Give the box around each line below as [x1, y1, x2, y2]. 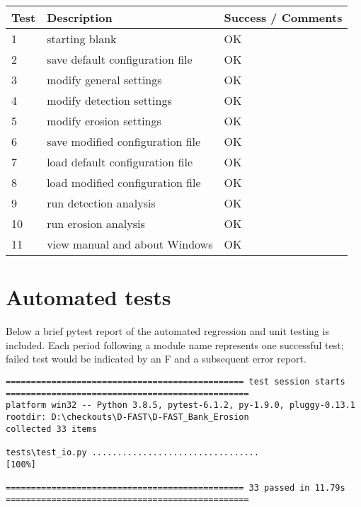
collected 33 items [6, 423, 97, 434]
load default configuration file [47, 154, 193, 170]
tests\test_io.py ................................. [6, 447, 259, 457]
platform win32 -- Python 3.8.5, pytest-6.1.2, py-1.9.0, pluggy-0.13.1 [6, 400, 355, 411]
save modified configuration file [47, 133, 201, 149]
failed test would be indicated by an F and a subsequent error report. [6, 351, 306, 366]
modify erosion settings [47, 113, 161, 129]
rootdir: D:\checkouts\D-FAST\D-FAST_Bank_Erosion [6, 411, 249, 422]
